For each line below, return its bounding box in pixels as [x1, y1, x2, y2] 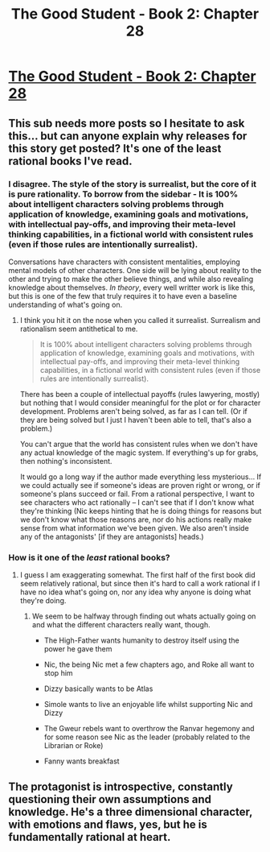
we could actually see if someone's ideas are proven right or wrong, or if [19, 480, 261, 490]
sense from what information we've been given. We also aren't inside [19, 523, 249, 532]
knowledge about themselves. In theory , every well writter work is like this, [8, 283, 256, 292]
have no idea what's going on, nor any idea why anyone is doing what [19, 587, 252, 597]
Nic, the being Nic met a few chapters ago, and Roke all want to [43, 660, 255, 669]
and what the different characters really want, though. [31, 620, 211, 630]
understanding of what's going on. [8, 300, 123, 309]
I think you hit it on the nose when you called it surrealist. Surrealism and [19, 315, 261, 325]
